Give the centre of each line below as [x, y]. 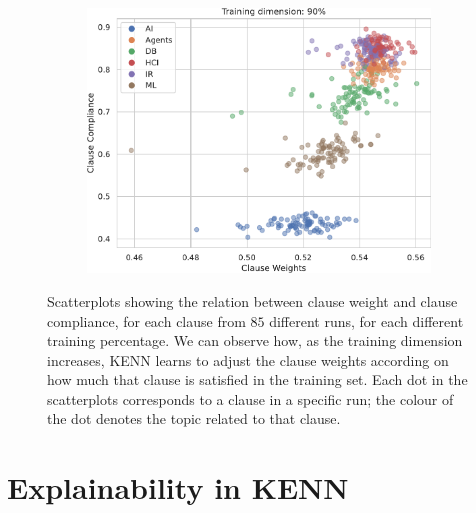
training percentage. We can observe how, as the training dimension [255, 340]
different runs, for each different [366, 320]
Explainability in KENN [178, 487]
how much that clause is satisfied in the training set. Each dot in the [257, 379]
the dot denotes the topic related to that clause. [194, 418]
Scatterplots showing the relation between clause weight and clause [252, 300]
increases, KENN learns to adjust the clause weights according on [248, 359]
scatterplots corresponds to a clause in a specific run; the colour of [250, 398]
